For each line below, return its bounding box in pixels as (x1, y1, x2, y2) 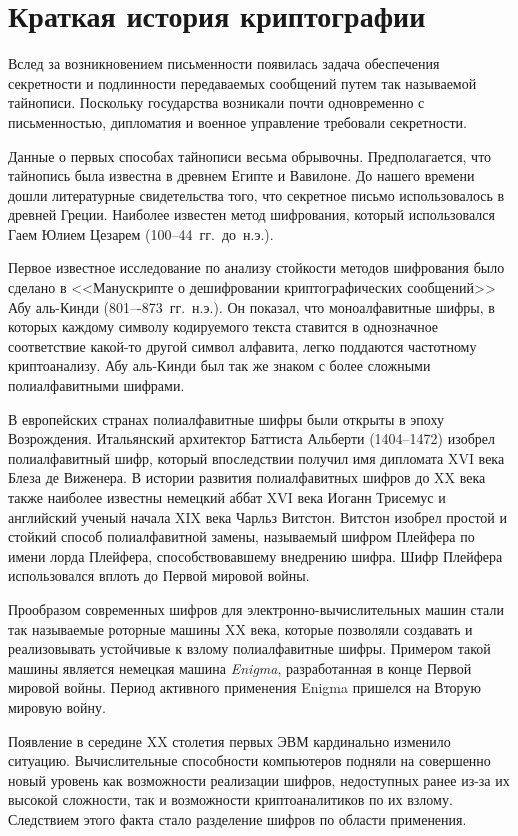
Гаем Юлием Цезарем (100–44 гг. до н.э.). (8, 223, 274, 244)
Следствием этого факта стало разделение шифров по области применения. (8, 808, 467, 829)
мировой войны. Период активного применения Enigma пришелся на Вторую (8, 677, 481, 698)
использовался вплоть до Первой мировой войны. (8, 565, 310, 586)
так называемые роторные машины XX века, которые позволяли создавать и (8, 618, 473, 639)
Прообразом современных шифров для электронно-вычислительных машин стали (8, 598, 504, 619)
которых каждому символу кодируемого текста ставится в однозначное (8, 316, 439, 337)
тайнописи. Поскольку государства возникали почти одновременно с (8, 92, 425, 113)
